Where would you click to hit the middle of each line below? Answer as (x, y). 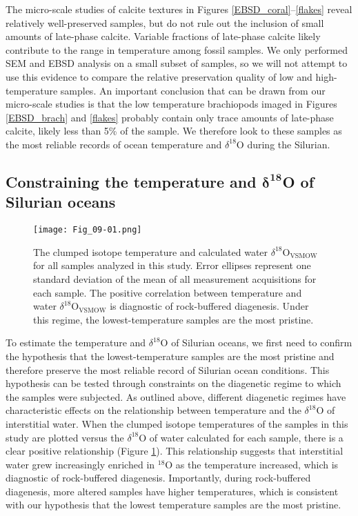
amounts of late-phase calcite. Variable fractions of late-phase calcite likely (163, 36)
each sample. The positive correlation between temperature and (168, 292)
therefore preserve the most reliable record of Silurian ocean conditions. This (168, 369)
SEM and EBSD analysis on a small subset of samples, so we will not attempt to (177, 63)
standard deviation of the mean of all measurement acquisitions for (175, 278)
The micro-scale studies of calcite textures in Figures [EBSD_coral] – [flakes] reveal (179, 9)
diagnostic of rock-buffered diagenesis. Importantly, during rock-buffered (158, 478)
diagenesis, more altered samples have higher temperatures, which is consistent (172, 491)
